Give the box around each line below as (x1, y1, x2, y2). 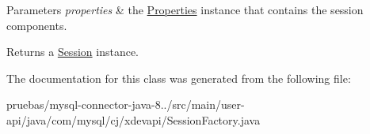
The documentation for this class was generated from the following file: (6, 69, 351, 86)
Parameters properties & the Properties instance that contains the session (6, 2, 364, 17)
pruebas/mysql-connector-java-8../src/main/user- (6, 96, 245, 113)
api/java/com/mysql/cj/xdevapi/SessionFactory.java (6, 111, 261, 128)
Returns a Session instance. (6, 43, 139, 60)
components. (6, 17, 67, 33)
